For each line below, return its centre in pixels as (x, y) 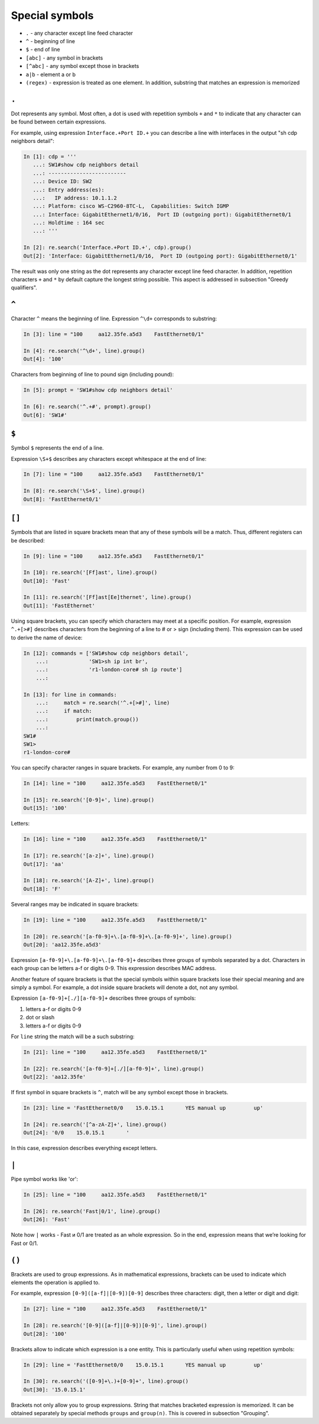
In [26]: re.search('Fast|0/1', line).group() (92, 1211)
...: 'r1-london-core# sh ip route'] (109, 670)
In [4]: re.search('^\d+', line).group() (84, 351)
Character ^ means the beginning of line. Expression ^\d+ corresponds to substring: (114, 318)
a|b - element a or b (51, 74)
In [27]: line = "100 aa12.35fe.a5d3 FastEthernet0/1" (115, 1309)
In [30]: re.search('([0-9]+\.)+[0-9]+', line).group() (106, 1381)
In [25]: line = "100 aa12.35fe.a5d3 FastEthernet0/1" (115, 1195)
